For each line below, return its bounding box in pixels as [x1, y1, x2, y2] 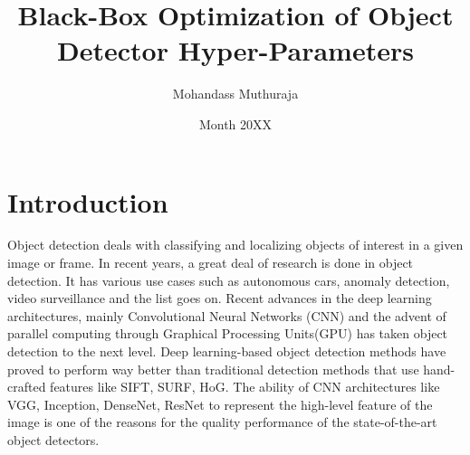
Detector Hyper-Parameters [57, 32, 414, 69]
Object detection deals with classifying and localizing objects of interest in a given [7, 235, 464, 254]
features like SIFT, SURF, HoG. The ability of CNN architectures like [50, 377, 440, 396]
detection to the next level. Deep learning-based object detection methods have [7, 342, 446, 360]
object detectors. [7, 430, 100, 449]
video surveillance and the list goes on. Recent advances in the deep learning [7, 289, 432, 308]
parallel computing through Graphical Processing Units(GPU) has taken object [7, 324, 448, 343]
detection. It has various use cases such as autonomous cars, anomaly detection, [7, 270, 450, 289]
